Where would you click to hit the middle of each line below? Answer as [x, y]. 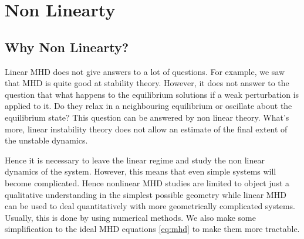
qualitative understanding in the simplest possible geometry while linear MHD [146, 194]
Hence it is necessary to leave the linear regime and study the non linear [135, 160]
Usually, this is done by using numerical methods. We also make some [130, 217]
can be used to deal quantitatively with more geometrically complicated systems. [150, 206]
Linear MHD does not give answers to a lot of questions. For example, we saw [145, 71]
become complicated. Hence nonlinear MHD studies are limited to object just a [147, 182]
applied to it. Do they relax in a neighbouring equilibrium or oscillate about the [148, 106]
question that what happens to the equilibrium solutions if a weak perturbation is [152, 94]
